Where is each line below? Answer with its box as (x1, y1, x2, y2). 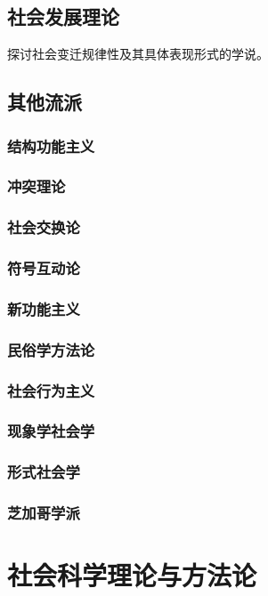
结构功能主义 (7, 134, 95, 157)
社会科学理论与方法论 (7, 557, 257, 593)
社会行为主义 (7, 379, 95, 401)
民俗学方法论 (7, 338, 95, 360)
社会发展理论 (7, 3, 119, 30)
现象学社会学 (7, 420, 95, 442)
